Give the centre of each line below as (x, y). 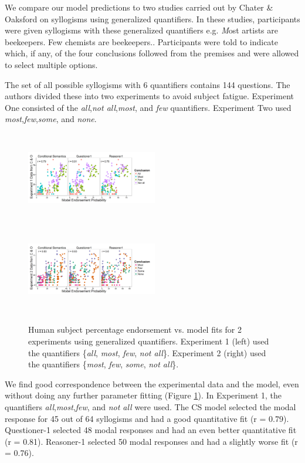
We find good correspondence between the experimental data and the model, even (152, 383)
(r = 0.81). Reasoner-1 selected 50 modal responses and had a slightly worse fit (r (151, 441)
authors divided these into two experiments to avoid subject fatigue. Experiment (149, 96)
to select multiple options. (51, 64)
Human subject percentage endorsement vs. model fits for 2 (135, 329)
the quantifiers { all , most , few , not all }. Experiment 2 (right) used (147, 352)
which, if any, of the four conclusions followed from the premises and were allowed (152, 53)
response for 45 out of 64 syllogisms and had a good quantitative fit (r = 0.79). (147, 418)
